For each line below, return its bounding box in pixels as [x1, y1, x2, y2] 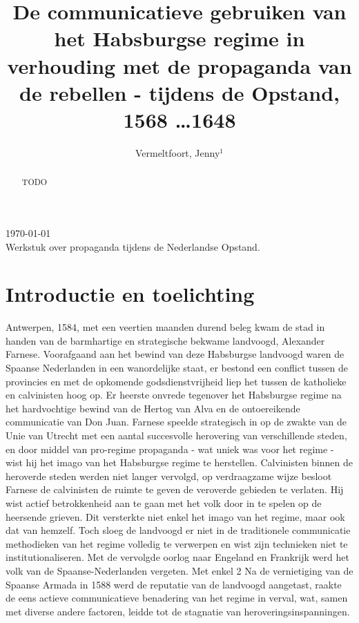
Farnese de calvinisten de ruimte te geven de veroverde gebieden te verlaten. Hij [6, 482, 344, 497]
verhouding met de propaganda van [7, 51, 352, 79]
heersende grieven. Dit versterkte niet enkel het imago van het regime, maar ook [6, 509, 345, 524]
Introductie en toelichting [6, 280, 255, 308]
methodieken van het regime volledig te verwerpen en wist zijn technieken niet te [6, 536, 348, 550]
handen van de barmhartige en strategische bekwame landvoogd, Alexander [6, 333, 325, 347]
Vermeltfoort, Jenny [135, 145, 220, 160]
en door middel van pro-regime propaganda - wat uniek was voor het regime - [6, 441, 334, 456]
